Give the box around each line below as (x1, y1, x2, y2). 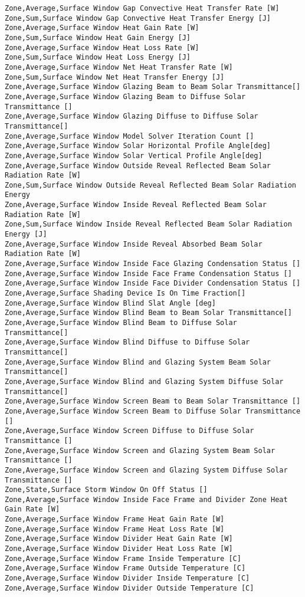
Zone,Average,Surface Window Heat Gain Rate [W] (5, 24, 199, 32)
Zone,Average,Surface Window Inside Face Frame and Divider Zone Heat (5, 495, 288, 504)
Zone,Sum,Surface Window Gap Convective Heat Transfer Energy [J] (5, 14, 271, 22)
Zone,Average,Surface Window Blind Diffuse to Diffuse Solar (5, 338, 250, 347)
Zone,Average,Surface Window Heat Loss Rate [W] (5, 43, 199, 52)
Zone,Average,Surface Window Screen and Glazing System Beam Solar (5, 446, 276, 455)
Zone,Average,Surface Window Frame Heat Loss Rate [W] (5, 524, 225, 533)
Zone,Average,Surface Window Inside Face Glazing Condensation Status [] (5, 260, 301, 268)
